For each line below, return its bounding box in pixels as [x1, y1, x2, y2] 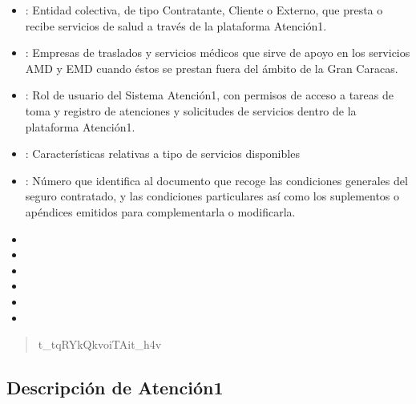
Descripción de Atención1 [6, 375, 224, 400]
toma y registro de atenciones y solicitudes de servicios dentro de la [25, 102, 357, 119]
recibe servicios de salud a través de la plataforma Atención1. [25, 17, 327, 34]
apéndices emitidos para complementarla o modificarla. [25, 203, 296, 220]
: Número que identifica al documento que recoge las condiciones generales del [25, 172, 408, 188]
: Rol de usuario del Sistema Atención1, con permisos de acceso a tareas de [25, 87, 394, 103]
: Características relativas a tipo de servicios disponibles [25, 145, 300, 162]
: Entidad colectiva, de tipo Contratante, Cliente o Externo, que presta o [25, 2, 383, 18]
